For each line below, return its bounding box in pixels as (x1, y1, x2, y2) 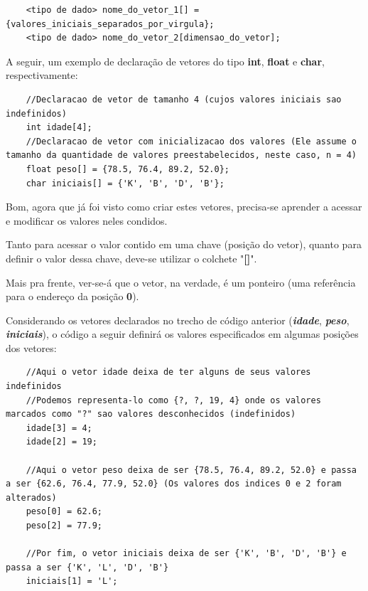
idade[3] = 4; (26, 422, 92, 433)
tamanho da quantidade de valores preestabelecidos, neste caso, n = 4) (6, 150, 357, 161)
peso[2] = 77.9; (26, 521, 103, 531)
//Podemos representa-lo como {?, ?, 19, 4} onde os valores (26, 395, 321, 405)
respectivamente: (6, 68, 78, 82)
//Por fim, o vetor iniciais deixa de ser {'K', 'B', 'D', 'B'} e (26, 548, 347, 559)
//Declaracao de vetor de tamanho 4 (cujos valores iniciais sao (26, 94, 342, 105)
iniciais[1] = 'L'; (26, 576, 118, 587)
